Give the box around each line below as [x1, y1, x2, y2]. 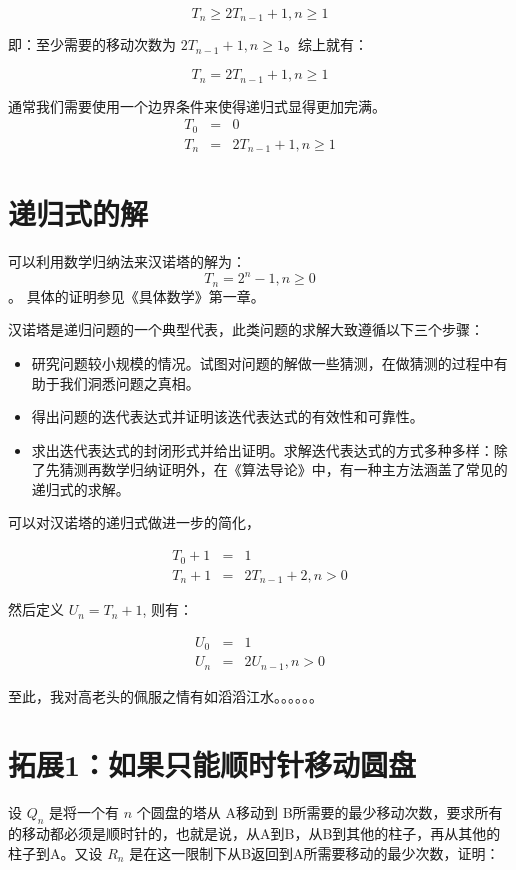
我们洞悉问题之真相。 [59, 372, 200, 393]
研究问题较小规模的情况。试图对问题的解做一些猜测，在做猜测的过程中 [31, 352, 494, 373]
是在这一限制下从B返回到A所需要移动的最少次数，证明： [129, 842, 500, 863]
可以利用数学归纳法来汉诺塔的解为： [8, 251, 246, 272]
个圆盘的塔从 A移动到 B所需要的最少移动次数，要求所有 [136, 802, 503, 823]
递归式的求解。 [31, 478, 130, 499]
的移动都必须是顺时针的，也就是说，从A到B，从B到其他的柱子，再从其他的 [8, 823, 501, 844]
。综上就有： [283, 34, 368, 55]
